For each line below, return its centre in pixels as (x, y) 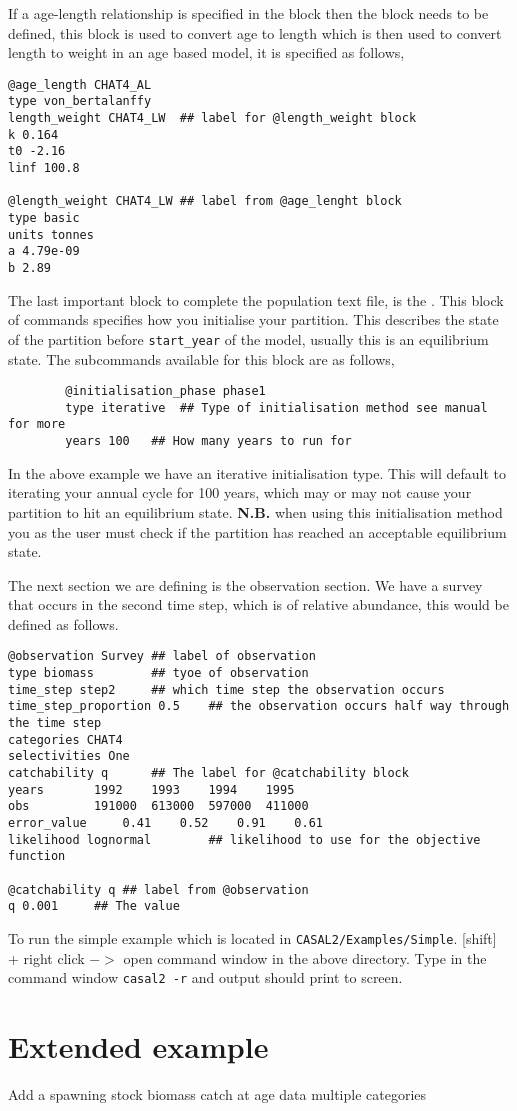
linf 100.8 (44, 168)
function (37, 856)
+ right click (46, 957)
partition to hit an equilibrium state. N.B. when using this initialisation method (255, 511)
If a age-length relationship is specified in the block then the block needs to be (248, 13)
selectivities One (69, 756)
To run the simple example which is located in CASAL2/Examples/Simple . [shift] (252, 937)
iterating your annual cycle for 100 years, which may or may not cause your (240, 492)
